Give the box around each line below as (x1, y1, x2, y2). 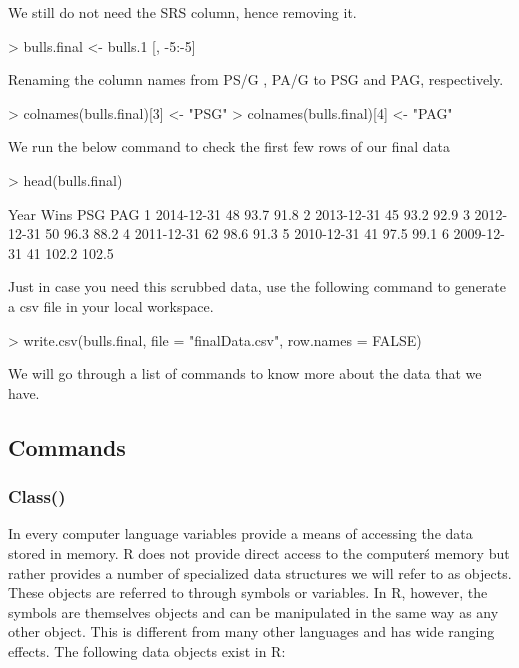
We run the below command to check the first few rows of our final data (8, 136, 451, 157)
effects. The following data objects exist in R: (8, 640, 286, 661)
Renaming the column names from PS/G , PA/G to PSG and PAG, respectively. (8, 69, 504, 90)
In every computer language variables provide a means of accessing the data (8, 523, 473, 544)
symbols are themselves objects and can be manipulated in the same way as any (8, 601, 499, 622)
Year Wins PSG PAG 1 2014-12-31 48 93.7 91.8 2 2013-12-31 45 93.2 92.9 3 (8, 203, 470, 224)
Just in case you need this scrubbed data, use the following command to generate (8, 276, 507, 297)
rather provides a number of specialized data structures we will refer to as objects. (8, 562, 512, 583)
